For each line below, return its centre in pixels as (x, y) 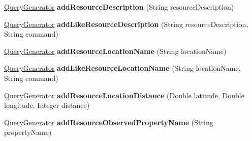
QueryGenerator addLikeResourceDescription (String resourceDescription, (126, 24)
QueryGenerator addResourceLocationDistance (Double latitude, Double (124, 95)
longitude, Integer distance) (47, 105)
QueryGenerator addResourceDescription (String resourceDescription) (119, 7)
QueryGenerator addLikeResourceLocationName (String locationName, (122, 68)
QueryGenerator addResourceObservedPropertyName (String (109, 122)
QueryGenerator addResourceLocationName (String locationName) (115, 51)
